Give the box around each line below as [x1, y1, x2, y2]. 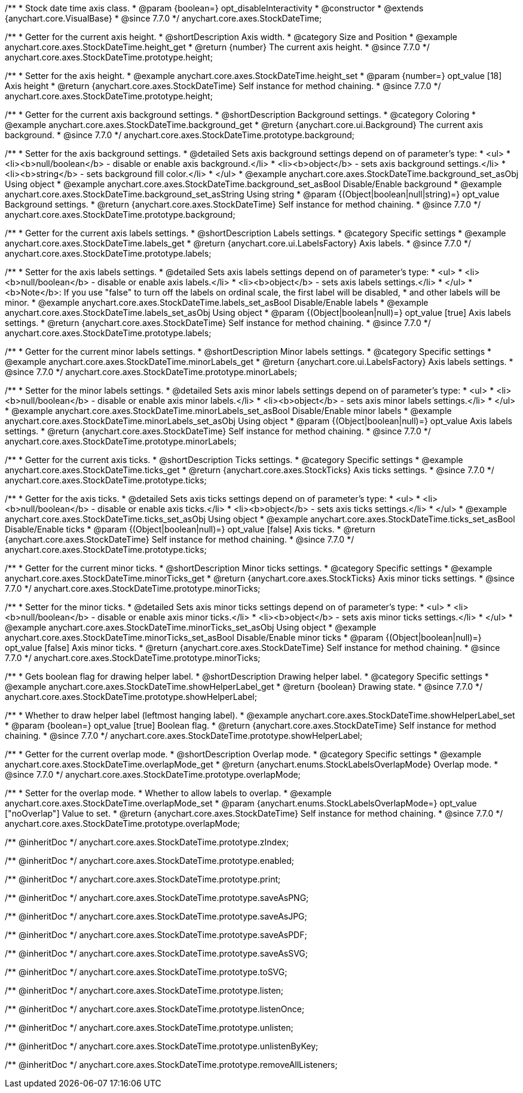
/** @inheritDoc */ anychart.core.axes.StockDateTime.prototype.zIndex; [5, 837, 289, 847]
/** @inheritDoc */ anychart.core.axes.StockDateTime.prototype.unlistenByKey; [5, 1041, 319, 1051]
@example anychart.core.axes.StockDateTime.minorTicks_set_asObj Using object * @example [5, 622, 377, 632]
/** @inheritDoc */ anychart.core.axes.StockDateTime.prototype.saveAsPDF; [5, 930, 307, 940]
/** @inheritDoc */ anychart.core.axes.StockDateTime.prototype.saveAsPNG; [5, 893, 309, 903]
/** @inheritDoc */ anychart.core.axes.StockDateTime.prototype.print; [5, 874, 281, 884]
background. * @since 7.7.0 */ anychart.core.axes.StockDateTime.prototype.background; [5, 130, 354, 140]
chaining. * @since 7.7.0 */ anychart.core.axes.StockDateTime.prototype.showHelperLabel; [5, 730, 363, 741]
